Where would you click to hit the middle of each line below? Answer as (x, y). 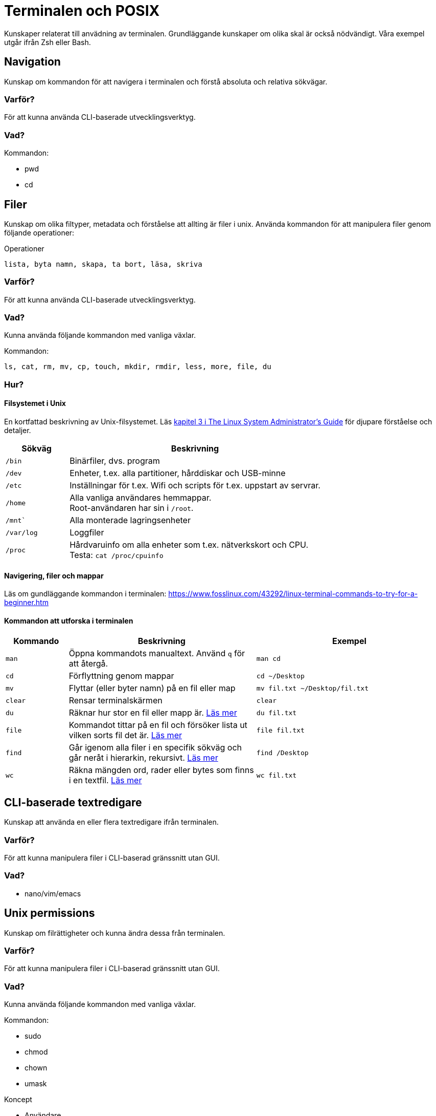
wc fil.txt (277, 775)
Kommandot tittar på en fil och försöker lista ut (158, 725)
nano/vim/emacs (53, 893)
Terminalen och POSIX (82, 11)
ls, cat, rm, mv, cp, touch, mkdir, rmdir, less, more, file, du (138, 367)
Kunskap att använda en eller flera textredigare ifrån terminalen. (111, 822)
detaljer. (18, 431)
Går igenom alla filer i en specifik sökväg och (155, 748)
